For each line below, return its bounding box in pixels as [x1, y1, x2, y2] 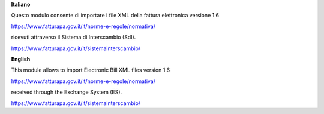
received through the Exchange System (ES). [11, 88, 122, 95]
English [11, 56, 31, 63]
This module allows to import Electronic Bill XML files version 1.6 [11, 66, 170, 74]
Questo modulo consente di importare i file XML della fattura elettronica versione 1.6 [11, 12, 219, 19]
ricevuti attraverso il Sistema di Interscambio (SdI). [11, 33, 136, 41]
